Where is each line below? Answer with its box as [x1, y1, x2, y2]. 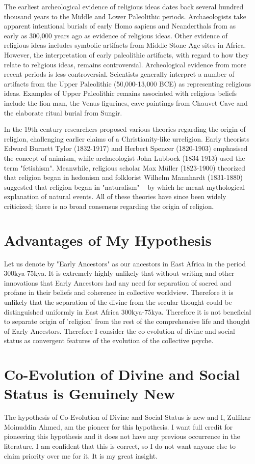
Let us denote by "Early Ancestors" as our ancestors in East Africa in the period [4, 258, 246, 268]
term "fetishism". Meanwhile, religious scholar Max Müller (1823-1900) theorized [4, 162, 246, 173]
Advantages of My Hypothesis [4, 230, 212, 250]
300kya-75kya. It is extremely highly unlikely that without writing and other [4, 268, 234, 278]
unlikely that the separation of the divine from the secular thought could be [4, 296, 232, 307]
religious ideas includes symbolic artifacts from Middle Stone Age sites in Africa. [4, 40, 246, 50]
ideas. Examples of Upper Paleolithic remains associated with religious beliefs [4, 88, 237, 98]
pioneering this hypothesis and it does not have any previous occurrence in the [4, 431, 240, 441]
